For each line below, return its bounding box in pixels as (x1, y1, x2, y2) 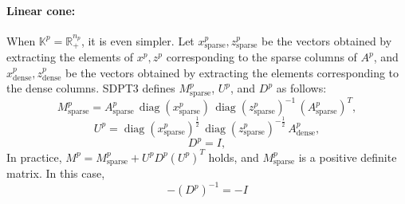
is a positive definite (298, 148, 397, 165)
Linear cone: (6, 2, 76, 18)
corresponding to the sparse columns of (166, 49, 357, 65)
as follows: (276, 80, 327, 96)
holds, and (208, 148, 259, 165)
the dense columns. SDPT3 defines (6, 80, 175, 96)
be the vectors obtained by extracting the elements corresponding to (65, 64, 399, 80)
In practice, (6, 148, 62, 165)
